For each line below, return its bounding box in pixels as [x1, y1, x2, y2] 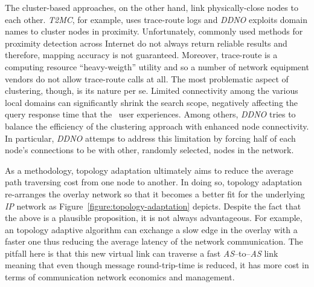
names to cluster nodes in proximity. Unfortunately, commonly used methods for [5, 25, 303, 38]
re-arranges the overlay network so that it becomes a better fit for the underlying [5, 187, 305, 200]
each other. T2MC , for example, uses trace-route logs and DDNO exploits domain [5, 13, 307, 25]
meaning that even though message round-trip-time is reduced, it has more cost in [5, 259, 309, 271]
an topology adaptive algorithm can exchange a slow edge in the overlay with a [5, 223, 298, 236]
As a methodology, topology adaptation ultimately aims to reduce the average [5, 163, 293, 176]
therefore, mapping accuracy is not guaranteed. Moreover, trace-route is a [5, 48, 278, 61]
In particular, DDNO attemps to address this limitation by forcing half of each [5, 131, 296, 144]
